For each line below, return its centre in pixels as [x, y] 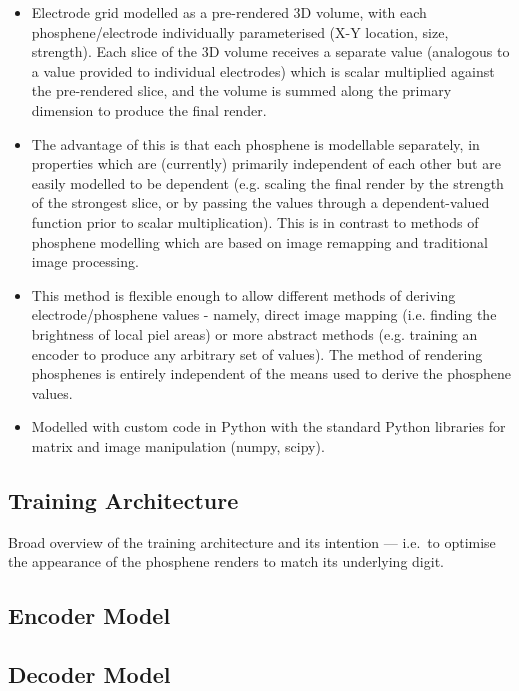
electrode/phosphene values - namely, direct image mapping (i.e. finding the [264, 314]
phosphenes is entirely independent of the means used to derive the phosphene [271, 373]
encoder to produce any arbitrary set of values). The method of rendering [257, 353]
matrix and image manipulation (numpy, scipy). [178, 445]
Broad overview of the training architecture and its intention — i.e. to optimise [252, 541]
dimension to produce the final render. [149, 109]
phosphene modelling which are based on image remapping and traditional [259, 241]
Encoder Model [89, 615]
